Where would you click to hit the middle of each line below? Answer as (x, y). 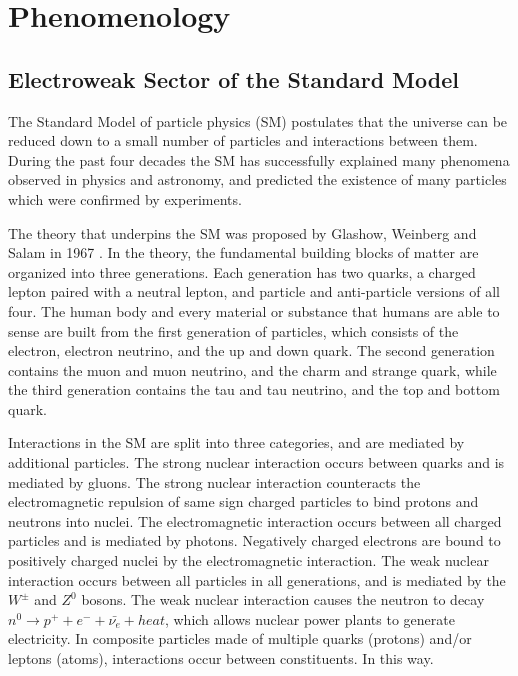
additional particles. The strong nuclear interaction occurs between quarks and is (256, 462)
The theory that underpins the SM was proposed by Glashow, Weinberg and (242, 232)
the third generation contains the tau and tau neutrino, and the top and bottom (254, 389)
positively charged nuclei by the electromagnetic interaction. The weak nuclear (248, 560)
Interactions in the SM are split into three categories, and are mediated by (236, 442)
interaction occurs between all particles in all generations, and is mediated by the (257, 579)
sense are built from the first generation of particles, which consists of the (233, 330)
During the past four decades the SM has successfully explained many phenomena (259, 159)
